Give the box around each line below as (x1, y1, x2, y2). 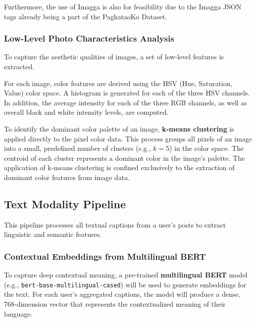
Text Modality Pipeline (4, 196, 126, 211)
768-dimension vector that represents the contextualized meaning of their (4, 298, 226, 309)
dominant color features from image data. (4, 172, 130, 182)
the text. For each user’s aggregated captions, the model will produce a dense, (4, 289, 241, 299)
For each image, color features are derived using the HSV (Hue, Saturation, (4, 78, 233, 88)
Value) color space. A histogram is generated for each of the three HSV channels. (4, 88, 250, 98)
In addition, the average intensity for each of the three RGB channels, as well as (4, 97, 247, 107)
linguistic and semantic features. (4, 229, 102, 239)
